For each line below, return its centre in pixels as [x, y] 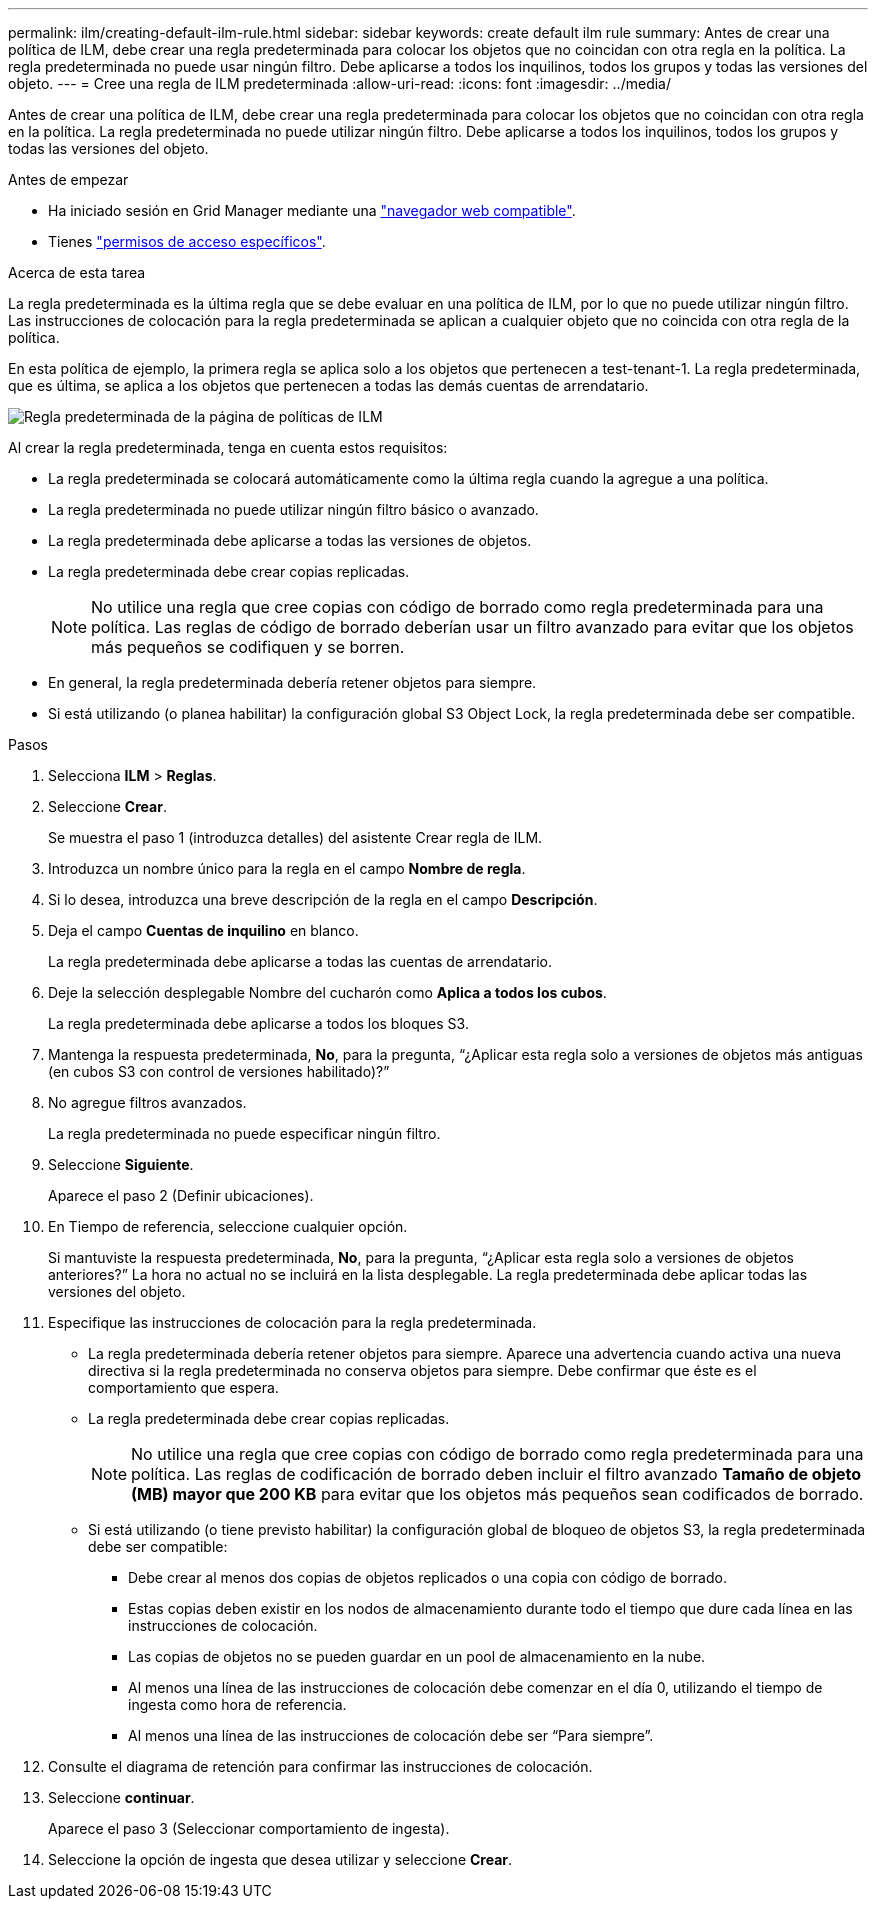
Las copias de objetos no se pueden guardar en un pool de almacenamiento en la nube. [417, 1656]
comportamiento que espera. [183, 1387]
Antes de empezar [68, 179]
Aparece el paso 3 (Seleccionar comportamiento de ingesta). [249, 1828]
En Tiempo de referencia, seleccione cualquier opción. [228, 1226]
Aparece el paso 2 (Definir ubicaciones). [181, 1195]
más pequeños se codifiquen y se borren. [248, 647]
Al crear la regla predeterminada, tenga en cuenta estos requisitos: [228, 447]
